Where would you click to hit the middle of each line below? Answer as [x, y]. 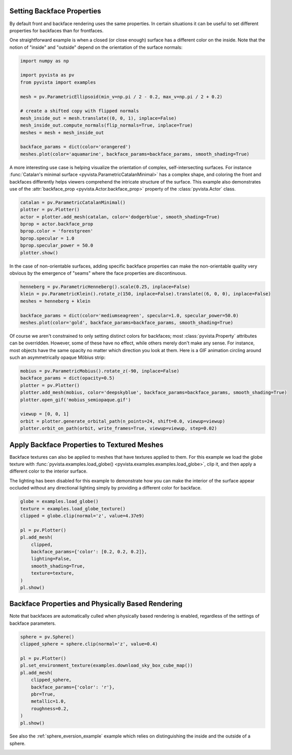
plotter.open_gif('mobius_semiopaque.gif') [76, 400]
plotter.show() [39, 253]
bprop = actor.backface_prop [57, 224]
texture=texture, [53, 573]
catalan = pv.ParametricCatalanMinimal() [73, 202]
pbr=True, [43, 694]
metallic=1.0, [49, 701]
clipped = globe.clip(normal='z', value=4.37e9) [82, 516]
